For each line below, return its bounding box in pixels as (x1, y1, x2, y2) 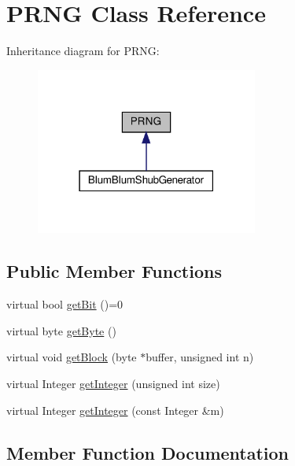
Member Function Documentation (6, 440, 289, 464)
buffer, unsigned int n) (146, 349, 254, 365)
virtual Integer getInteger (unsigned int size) (6, 375, 220, 391)
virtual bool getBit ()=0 (6, 296, 124, 313)
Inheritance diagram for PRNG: (6, 43, 160, 59)
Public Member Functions (6, 259, 222, 283)
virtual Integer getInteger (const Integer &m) (6, 401, 224, 418)
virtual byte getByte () (6, 322, 116, 338)
